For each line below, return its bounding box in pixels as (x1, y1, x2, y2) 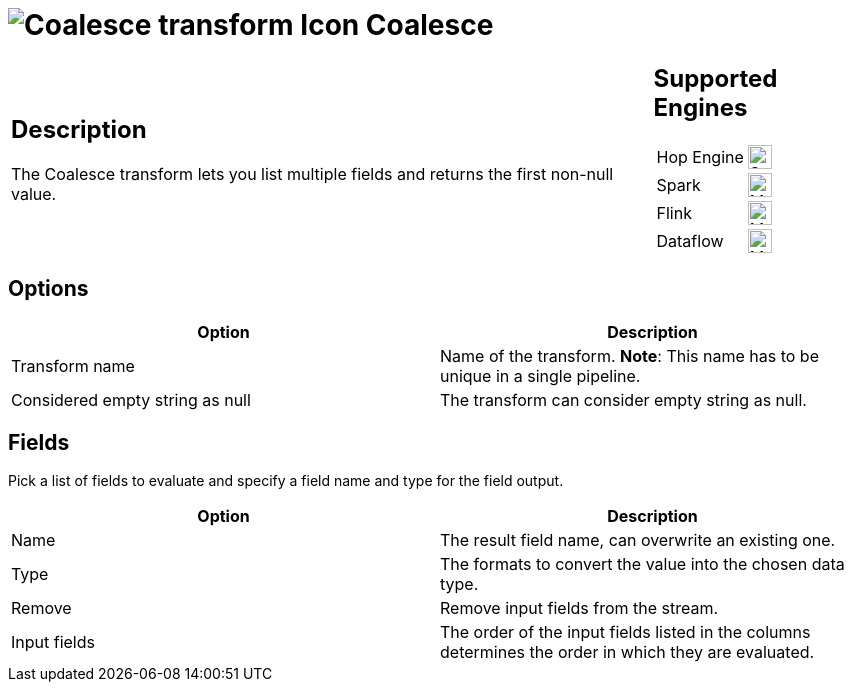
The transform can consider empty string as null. (440, 389, 807, 410)
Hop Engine (656, 146, 744, 167)
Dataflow (656, 230, 724, 251)
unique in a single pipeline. (440, 365, 641, 386)
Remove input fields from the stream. (440, 598, 719, 619)
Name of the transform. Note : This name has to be (440, 345, 819, 366)
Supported (653, 63, 778, 93)
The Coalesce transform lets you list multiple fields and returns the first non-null (11, 164, 614, 185)
